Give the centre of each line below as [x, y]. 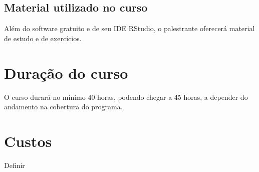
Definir [15, 165]
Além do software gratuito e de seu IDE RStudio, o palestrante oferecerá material [129, 28]
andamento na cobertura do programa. [63, 107]
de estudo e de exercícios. [43, 38]
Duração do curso [66, 72]
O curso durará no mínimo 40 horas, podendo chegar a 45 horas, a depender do [126, 97]
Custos [28, 141]
